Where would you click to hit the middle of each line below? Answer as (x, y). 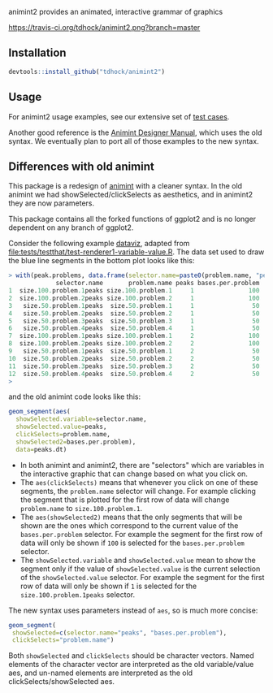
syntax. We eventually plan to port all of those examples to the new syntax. (134, 141)
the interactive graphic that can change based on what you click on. (134, 474)
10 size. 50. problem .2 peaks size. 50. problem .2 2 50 (134, 358)
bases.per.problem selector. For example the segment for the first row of (141, 534)
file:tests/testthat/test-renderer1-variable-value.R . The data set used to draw (136, 252)
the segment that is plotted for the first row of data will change (125, 500)
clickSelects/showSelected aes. (62, 682)
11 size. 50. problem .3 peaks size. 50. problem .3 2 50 (134, 366)
